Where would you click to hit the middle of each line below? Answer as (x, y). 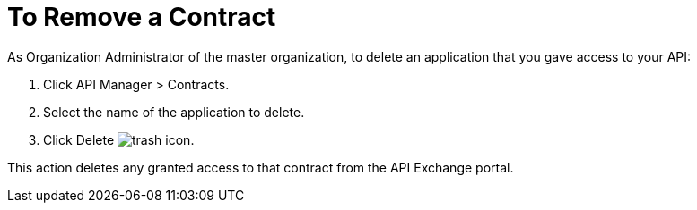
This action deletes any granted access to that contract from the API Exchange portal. (261, 167)
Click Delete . (119, 139)
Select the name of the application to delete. (174, 112)
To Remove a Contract (142, 17)
